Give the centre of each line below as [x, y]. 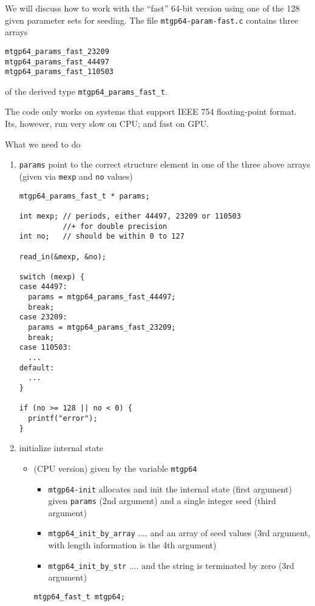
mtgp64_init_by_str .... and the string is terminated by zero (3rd [171, 565]
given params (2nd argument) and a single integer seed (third [162, 501]
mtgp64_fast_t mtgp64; [79, 597]
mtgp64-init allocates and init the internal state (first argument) [170, 489]
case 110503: [45, 348]
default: [37, 368]
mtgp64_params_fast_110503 [59, 72]
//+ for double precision [115, 226]
